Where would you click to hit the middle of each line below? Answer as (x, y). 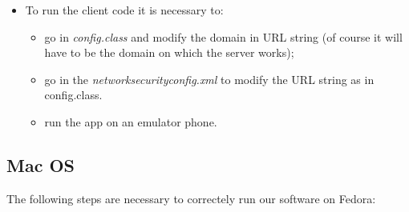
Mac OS (41, 164)
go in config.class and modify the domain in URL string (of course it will (223, 36)
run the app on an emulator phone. (131, 121)
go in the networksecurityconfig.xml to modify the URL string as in (209, 79)
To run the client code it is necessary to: (124, 10)
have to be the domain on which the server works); (169, 52)
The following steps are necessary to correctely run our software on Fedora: (191, 198)
